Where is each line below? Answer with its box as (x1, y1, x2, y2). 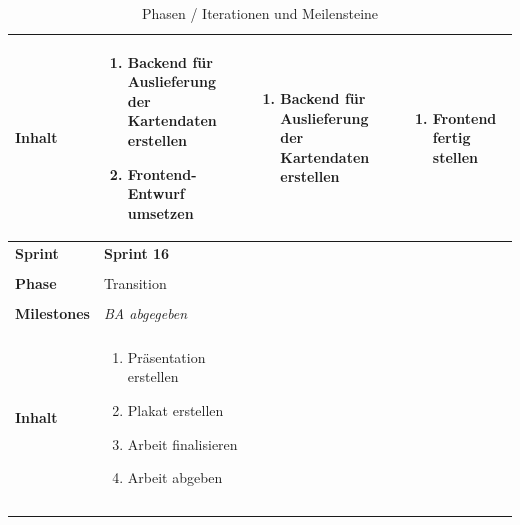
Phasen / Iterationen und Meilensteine (141, 3, 379, 23)
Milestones (15, 302, 90, 323)
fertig (432, 127, 471, 148)
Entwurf (127, 183, 185, 204)
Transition (103, 272, 167, 293)
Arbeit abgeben (127, 467, 223, 488)
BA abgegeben (103, 302, 188, 323)
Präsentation (127, 346, 206, 367)
